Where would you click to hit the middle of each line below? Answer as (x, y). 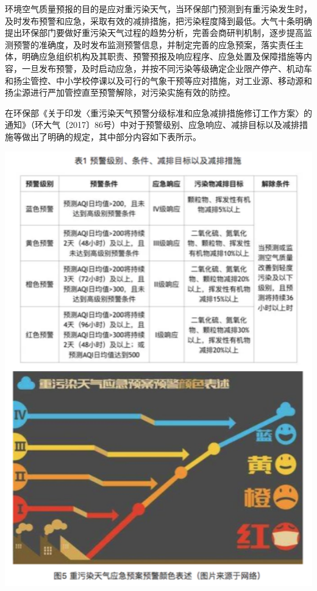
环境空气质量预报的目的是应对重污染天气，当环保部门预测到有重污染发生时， (158, 9)
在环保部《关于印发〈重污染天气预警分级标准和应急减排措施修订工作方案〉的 (158, 112)
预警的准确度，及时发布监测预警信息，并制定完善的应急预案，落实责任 (154, 44)
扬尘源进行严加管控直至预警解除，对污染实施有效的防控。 (120, 92)
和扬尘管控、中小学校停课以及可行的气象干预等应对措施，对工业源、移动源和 (158, 80)
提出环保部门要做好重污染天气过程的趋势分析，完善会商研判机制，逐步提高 (154, 33)
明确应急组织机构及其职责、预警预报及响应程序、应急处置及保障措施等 (162, 56)
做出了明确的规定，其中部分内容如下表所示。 (111, 136)
